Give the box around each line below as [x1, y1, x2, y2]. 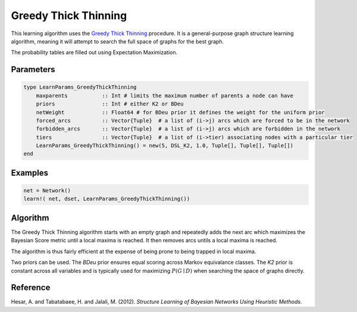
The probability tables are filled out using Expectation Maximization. [11, 49, 178, 56]
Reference [11, 283, 51, 293]
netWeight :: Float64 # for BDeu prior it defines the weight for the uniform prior [36, 109, 325, 116]
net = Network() [23, 188, 71, 194]
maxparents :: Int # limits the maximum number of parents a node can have [36, 92, 294, 99]
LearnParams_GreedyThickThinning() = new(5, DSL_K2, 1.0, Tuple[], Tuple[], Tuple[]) [36, 142, 294, 149]
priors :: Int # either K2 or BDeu [36, 101, 184, 107]
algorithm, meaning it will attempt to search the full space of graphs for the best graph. [11, 38, 224, 45]
